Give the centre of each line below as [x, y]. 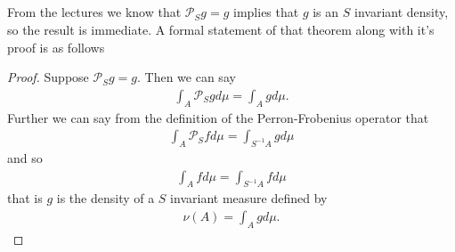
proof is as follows [56, 47]
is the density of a [106, 198]
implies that [266, 12]
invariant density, [402, 12]
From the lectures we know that [94, 12]
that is [25, 198]
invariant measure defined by [249, 198]
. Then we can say [187, 77]
